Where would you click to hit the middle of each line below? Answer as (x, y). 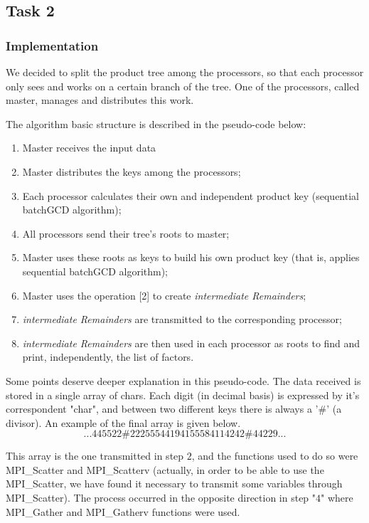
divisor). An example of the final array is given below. (123, 422)
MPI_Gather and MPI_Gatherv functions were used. (123, 511)
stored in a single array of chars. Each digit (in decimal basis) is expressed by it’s (183, 395)
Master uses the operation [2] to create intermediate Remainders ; (164, 295)
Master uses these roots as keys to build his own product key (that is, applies (191, 257)
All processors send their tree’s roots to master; (126, 233)
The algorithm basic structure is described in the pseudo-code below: (156, 123)
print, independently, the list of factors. (108, 357)
